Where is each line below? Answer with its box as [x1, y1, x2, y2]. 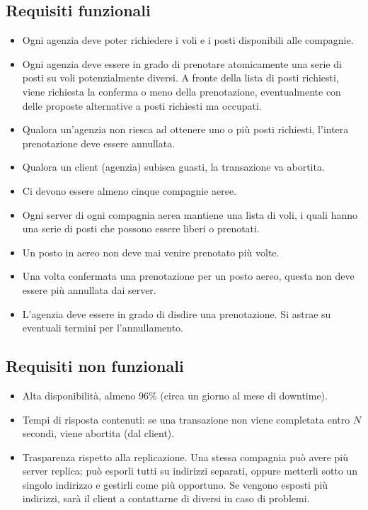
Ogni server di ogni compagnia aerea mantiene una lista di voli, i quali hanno [22, 207, 357, 222]
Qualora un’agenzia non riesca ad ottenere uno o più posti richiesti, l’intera [22, 122, 349, 137]
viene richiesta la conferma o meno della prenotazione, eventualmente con [22, 84, 341, 98]
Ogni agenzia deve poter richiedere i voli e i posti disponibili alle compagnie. [22, 33, 354, 47]
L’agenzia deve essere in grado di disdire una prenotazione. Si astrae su [22, 306, 331, 321]
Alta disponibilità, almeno [22, 387, 136, 402]
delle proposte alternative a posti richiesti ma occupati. [22, 98, 262, 113]
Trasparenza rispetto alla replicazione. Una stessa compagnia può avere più [22, 449, 349, 464]
